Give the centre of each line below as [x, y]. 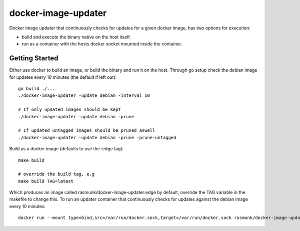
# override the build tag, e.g [56, 174]
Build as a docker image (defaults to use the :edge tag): [66, 149]
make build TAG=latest [46, 181]
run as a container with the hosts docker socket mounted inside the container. [102, 44]
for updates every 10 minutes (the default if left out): [63, 77]
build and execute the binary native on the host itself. [76, 37]
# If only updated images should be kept [69, 110]
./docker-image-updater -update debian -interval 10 [84, 96]
